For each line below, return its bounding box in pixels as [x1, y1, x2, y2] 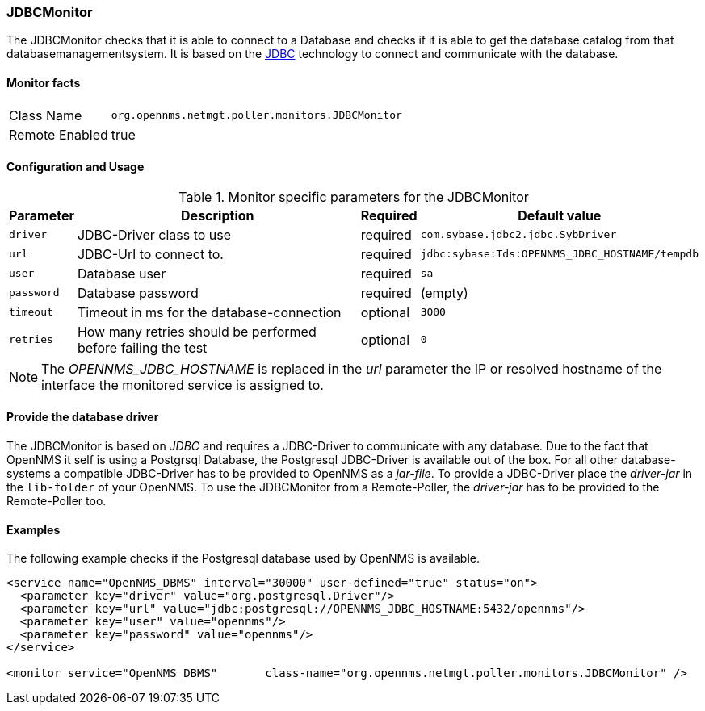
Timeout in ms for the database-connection [77, 303, 342, 320]
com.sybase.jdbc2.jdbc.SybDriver [420, 228, 617, 241]
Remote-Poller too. [6, 494, 107, 508]
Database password [77, 284, 199, 301]
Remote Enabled [9, 126, 108, 143]
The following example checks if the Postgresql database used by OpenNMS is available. [6, 551, 480, 566]
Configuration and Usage [6, 160, 145, 174]
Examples [6, 522, 61, 537]
